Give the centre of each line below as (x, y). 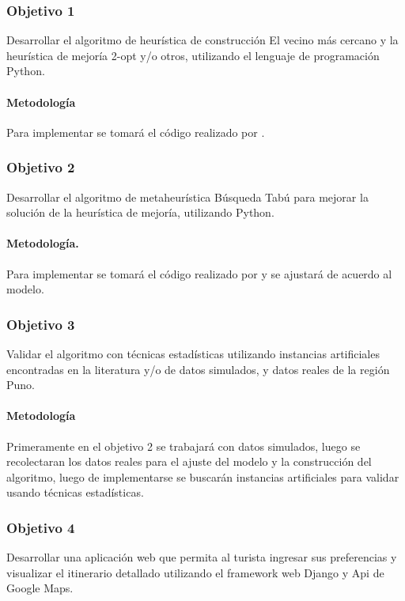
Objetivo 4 (41, 527)
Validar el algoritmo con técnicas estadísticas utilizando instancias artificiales (193, 353)
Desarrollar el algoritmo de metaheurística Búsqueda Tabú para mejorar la (187, 197)
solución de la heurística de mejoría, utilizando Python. (140, 212)
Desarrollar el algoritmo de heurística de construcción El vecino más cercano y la (202, 40)
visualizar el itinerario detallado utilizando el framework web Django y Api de (195, 572)
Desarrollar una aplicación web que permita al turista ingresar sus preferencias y (202, 557)
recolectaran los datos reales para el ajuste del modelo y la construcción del (189, 461)
